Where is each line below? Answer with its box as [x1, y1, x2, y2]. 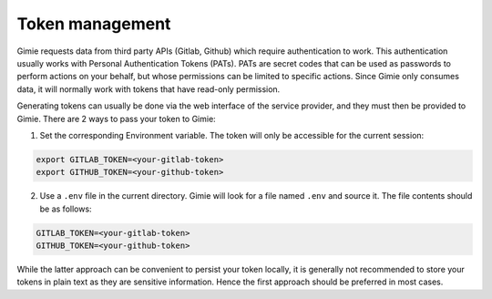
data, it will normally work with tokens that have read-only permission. [16, 83, 281, 95]
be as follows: [39, 203, 92, 214]
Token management [16, 14, 171, 34]
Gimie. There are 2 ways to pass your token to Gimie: [16, 113, 216, 124]
